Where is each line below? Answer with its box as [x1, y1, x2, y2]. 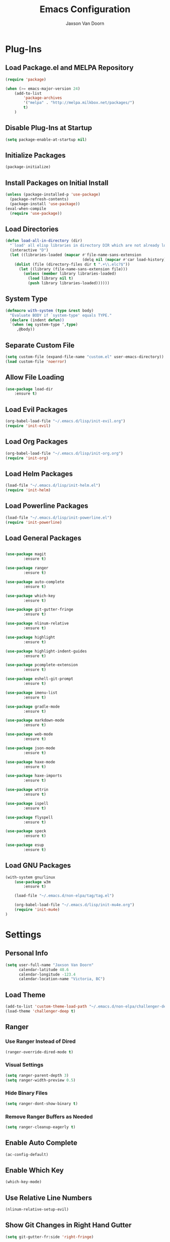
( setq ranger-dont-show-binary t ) [5, 1101, 78, 1106]
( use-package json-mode [5, 746, 56, 751]
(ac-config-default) [5, 1152, 49, 1157]
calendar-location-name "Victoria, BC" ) [18, 977, 105, 982]
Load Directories [5, 224, 59, 234]
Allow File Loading [5, 373, 65, 382]
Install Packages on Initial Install [5, 178, 109, 187]
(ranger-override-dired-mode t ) [5, 1050, 73, 1055]
